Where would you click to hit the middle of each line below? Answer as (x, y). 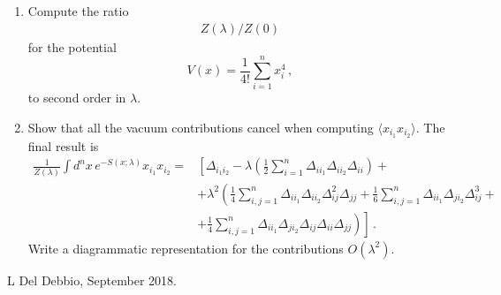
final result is (63, 145)
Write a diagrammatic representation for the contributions (186, 248)
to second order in (77, 98)
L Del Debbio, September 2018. (92, 280)
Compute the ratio (78, 11)
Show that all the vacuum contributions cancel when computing (201, 127)
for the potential (72, 46)
